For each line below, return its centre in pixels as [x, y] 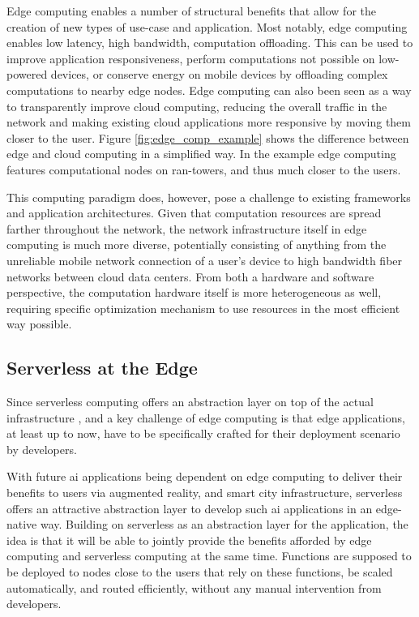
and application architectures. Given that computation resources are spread [194, 213]
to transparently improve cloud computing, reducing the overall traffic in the [197, 106]
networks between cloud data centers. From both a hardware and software [190, 276]
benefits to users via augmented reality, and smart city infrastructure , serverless [205, 493]
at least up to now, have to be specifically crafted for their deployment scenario [203, 433]
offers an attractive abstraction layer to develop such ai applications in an [190, 508]
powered [27, 74]
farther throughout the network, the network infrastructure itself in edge [187, 228]
